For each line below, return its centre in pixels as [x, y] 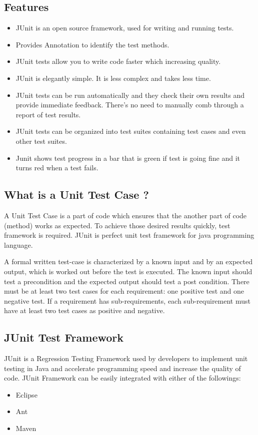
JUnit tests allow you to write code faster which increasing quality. [118, 61]
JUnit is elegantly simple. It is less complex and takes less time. [113, 78]
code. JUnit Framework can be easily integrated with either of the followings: [122, 378]
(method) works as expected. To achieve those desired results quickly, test [117, 225]
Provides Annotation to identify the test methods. [92, 44]
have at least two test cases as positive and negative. [84, 310]
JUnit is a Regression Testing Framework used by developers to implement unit [126, 358]
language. [18, 244]
